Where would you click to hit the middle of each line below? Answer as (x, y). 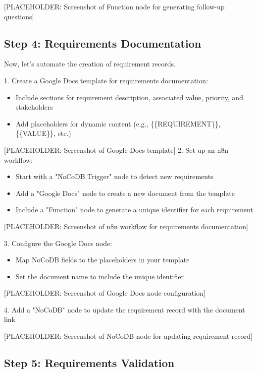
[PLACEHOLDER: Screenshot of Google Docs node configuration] (105, 293)
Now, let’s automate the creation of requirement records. (90, 64)
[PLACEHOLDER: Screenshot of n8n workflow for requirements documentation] (126, 226)
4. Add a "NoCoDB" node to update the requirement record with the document (125, 309)
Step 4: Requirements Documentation (103, 43)
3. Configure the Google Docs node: (58, 243)
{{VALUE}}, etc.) (43, 133)
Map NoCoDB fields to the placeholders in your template (103, 260)
